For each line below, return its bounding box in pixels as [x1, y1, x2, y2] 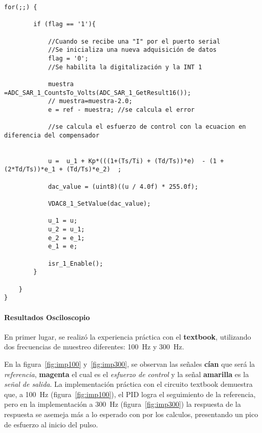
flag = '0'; [48, 54, 89, 62]
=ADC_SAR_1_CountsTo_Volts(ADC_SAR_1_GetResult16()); [4, 89, 191, 96]
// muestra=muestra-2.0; [48, 97, 133, 105]
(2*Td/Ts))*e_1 [4, 166, 56, 173]
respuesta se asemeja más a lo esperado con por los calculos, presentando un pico [4, 408, 258, 419]
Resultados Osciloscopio [4, 311, 90, 322]
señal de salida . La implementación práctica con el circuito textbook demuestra [4, 379, 253, 389]
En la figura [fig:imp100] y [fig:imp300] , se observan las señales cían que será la [4, 358, 255, 369]
